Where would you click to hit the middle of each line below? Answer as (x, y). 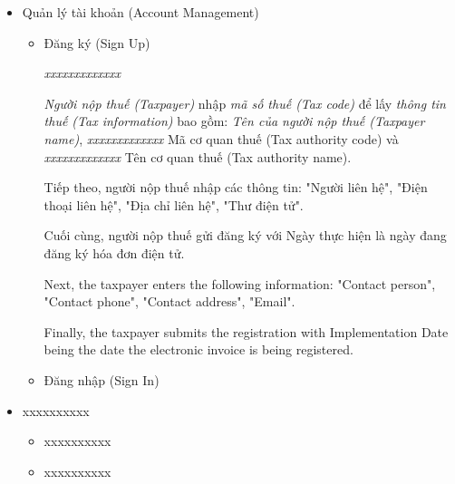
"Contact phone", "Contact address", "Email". (169, 301)
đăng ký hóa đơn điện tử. (114, 252)
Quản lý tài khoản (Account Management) (140, 12)
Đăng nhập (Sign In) (102, 379)
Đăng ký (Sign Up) (97, 42)
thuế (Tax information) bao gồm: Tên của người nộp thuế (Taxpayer (234, 121)
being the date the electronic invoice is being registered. (198, 349)
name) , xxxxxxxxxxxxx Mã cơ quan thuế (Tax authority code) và (221, 138)
